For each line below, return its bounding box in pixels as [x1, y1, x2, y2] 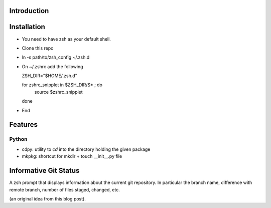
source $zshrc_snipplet [34, 89, 83, 95]
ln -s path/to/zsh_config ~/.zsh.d [22, 54, 90, 60]
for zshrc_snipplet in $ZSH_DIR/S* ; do [22, 82, 103, 88]
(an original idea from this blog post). [9, 195, 86, 201]
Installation [9, 23, 45, 31]
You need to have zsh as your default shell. [22, 36, 111, 42]
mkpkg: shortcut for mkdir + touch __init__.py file [22, 153, 122, 159]
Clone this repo [22, 45, 54, 51]
